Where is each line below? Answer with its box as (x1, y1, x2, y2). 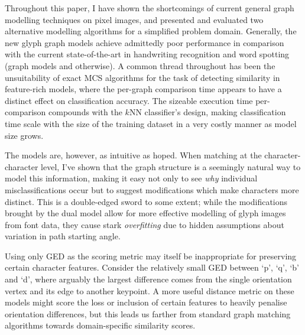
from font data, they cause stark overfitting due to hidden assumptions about (5, 218, 284, 230)
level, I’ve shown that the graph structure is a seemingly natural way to (41, 160, 301, 173)
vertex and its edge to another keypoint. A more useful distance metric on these (5, 284, 294, 297)
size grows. (5, 129, 44, 141)
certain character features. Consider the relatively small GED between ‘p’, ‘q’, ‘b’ (5, 261, 299, 274)
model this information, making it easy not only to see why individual (5, 172, 258, 184)
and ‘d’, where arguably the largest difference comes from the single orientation (5, 273, 292, 285)
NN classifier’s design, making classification (129, 106, 286, 118)
